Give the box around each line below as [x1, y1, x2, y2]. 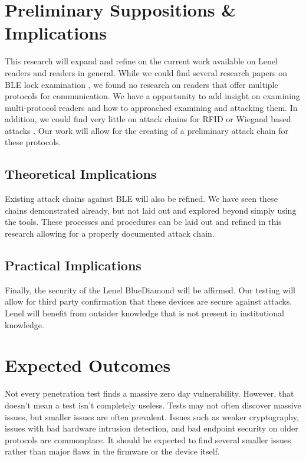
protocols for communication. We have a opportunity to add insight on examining [5, 90, 300, 102]
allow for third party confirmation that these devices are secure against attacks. [5, 295, 292, 308]
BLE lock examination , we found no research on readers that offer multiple [5, 78, 278, 90]
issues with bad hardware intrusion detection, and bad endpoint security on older [5, 422, 298, 434]
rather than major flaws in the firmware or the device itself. [5, 445, 220, 457]
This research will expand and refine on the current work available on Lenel [5, 55, 278, 67]
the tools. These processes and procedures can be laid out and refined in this [5, 215, 282, 228]
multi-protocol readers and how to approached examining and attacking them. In [5, 101, 298, 113]
